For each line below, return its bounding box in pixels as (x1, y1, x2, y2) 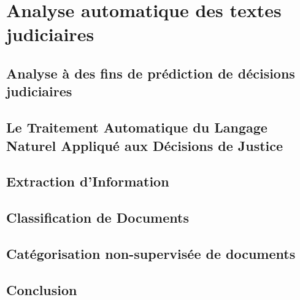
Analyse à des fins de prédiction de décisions (6, 63, 295, 82)
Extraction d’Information (6, 172, 169, 191)
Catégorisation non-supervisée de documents (6, 244, 296, 263)
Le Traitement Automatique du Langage (6, 118, 267, 137)
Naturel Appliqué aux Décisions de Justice (6, 136, 283, 155)
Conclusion (6, 280, 77, 299)
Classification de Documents (6, 208, 189, 227)
